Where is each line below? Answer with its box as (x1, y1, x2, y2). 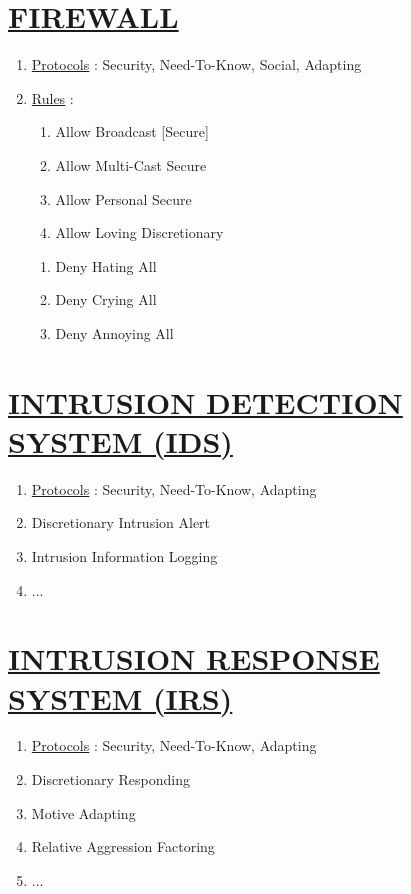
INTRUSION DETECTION (8, 381, 403, 422)
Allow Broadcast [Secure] (55, 121, 209, 142)
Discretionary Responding (31, 769, 190, 790)
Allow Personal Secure (55, 188, 192, 209)
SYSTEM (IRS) (8, 677, 233, 718)
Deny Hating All (55, 255, 157, 276)
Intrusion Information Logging (31, 545, 218, 566)
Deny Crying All (55, 289, 157, 310)
